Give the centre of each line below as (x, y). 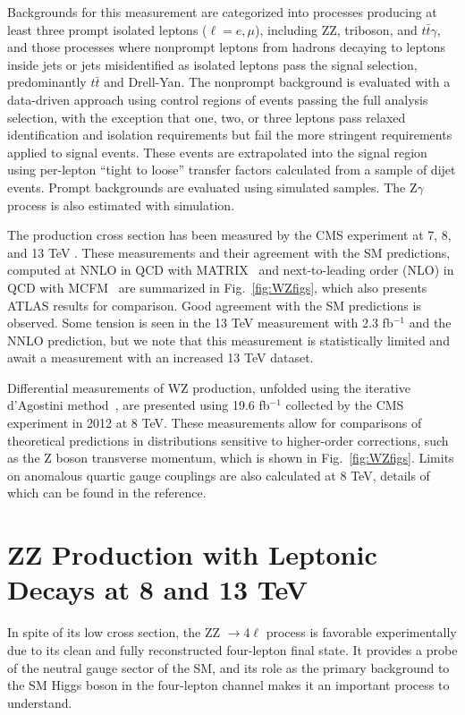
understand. (40, 702)
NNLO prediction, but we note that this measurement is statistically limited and (228, 340)
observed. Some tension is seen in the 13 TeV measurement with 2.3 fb (200, 323)
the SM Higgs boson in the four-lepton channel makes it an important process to (228, 685)
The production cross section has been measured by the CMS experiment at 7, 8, (229, 235)
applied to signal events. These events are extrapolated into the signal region (217, 152)
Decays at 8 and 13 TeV (157, 589)
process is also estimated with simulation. (121, 204)
